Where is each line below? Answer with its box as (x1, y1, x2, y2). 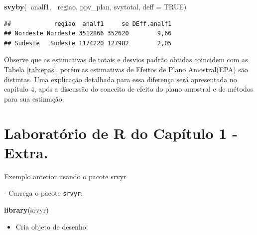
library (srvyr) (4, 204, 49, 215)
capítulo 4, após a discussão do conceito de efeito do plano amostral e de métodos (4, 84, 254, 94)
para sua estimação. (4, 93, 64, 104)
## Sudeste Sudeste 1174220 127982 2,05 (4, 39, 172, 47)
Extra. (4, 142, 48, 162)
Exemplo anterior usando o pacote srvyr (4, 171, 127, 181)
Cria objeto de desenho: (15, 221, 88, 232)
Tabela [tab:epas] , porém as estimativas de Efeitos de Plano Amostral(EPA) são (4, 64, 248, 74)
